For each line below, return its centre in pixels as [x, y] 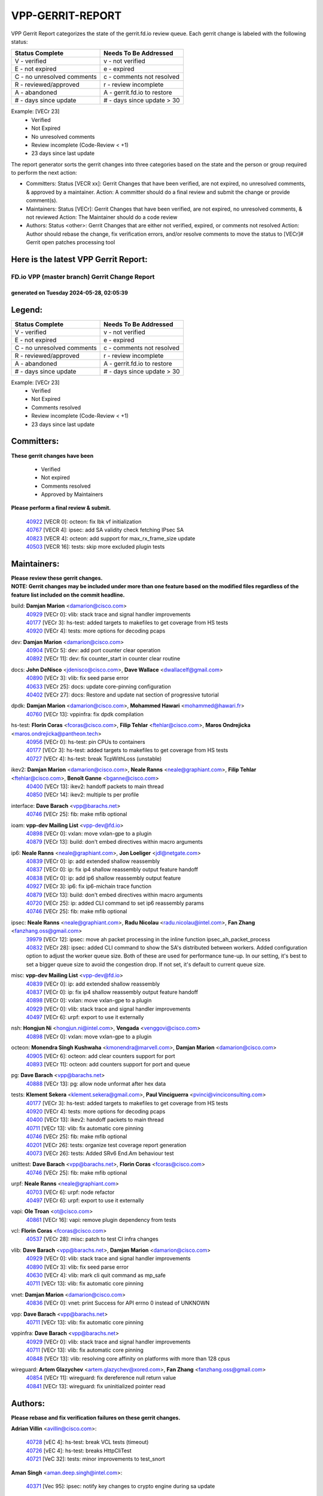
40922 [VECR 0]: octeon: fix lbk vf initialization [84, 521]
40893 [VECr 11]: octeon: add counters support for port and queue [108, 1065]
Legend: [27, 310]
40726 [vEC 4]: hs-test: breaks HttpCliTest [79, 1451]
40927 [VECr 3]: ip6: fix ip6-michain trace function [89, 886]
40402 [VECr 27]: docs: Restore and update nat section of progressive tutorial [123, 695]
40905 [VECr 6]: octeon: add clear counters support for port [101, 1056]
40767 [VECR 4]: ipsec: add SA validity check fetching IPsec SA [105, 530]
